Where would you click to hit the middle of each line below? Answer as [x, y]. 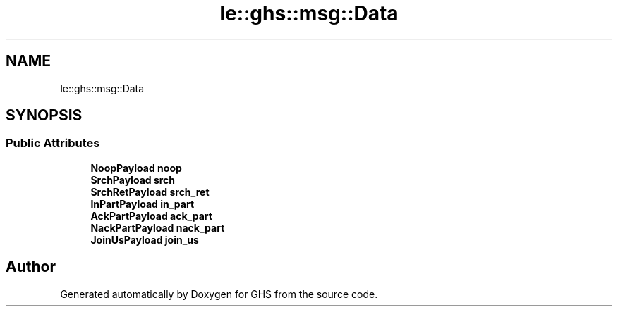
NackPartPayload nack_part [158, 227]
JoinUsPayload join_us [145, 239]
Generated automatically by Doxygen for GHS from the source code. [219, 294]
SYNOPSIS [44, 116]
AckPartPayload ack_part [151, 216]
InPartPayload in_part [143, 204]
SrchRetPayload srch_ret [150, 192]
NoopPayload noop [136, 168]
